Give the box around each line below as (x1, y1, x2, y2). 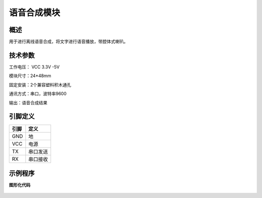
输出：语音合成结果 (9, 99, 48, 105)
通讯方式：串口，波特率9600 (9, 91, 67, 97)
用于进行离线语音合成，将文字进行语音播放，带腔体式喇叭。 (9, 39, 128, 45)
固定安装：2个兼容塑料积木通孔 (9, 82, 71, 87)
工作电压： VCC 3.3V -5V (9, 64, 60, 70)
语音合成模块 (9, 7, 61, 18)
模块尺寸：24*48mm (9, 73, 51, 79)
